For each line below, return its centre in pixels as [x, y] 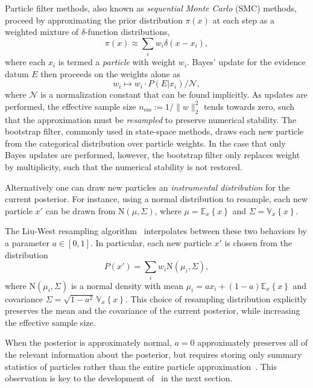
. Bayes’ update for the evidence [246, 62]
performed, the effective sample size [71, 106]
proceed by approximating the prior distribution [94, 20]
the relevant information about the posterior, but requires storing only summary [153, 354]
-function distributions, [128, 32]
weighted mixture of [42, 32]
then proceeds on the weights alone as [110, 73]
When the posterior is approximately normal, [88, 342]
